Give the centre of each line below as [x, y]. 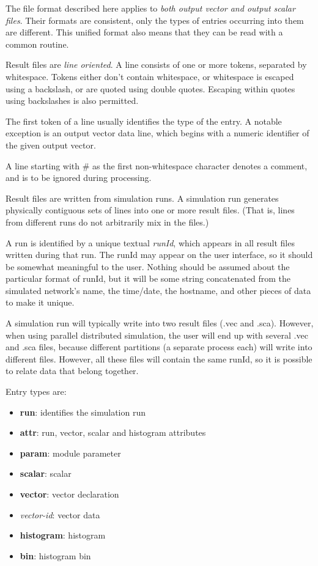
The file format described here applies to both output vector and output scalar [150, 8]
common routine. [37, 44]
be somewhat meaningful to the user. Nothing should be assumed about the [148, 266]
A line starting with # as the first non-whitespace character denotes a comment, [157, 165]
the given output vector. [51, 145]
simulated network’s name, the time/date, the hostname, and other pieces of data [158, 290]
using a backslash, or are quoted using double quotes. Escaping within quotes [150, 88]
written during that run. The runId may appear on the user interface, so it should [159, 255]
